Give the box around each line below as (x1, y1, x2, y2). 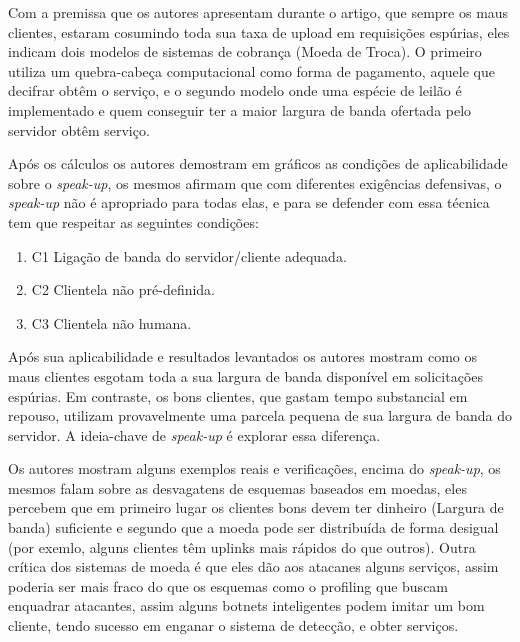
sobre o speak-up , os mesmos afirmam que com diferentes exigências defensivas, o (8, 172, 502, 193)
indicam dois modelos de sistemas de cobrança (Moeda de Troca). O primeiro (8, 41, 482, 62)
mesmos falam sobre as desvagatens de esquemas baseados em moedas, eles (8, 477, 467, 498)
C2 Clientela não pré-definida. (31, 279, 216, 300)
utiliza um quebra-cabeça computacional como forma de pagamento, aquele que (8, 60, 495, 81)
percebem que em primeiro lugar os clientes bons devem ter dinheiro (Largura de (8, 497, 504, 518)
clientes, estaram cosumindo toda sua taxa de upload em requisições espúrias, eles (8, 21, 510, 42)
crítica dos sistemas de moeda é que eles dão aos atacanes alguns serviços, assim (8, 556, 499, 577)
